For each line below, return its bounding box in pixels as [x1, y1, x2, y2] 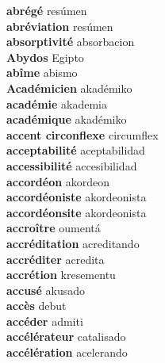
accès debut [6, 297, 67, 314]
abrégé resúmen [6, 2, 87, 18]
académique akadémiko [6, 111, 127, 128]
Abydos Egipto [6, 48, 84, 65]
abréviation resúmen [6, 17, 113, 34]
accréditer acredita [6, 250, 105, 267]
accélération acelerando [6, 344, 128, 361]
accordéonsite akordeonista [6, 204, 147, 220]
